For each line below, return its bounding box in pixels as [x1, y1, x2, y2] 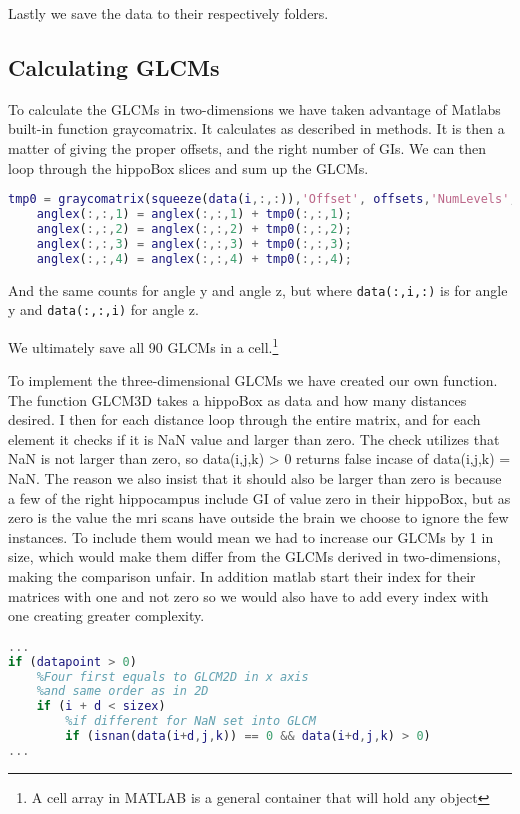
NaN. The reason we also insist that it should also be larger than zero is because [8, 468, 502, 489]
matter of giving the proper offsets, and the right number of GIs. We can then [8, 137, 487, 158]
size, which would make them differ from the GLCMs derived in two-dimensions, [8, 546, 501, 567]
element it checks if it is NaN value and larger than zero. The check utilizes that [8, 428, 500, 449]
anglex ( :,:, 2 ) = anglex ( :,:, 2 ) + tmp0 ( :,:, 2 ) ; [36, 221, 352, 236]
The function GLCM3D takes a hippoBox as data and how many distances [8, 389, 467, 410]
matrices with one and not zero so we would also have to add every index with [8, 585, 489, 606]
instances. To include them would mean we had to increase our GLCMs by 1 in [8, 526, 494, 547]
